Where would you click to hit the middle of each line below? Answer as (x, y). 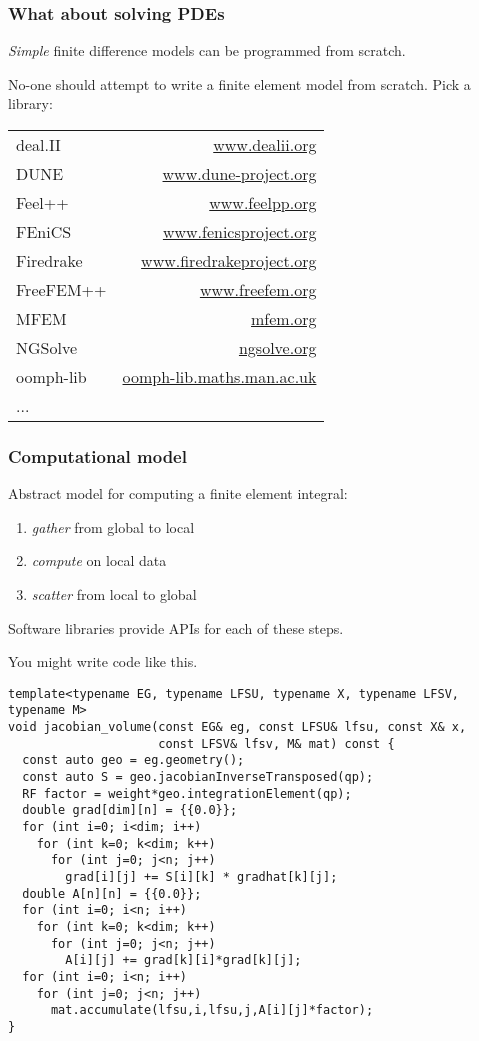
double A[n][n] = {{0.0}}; (112, 893)
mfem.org (284, 318)
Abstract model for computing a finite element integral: (178, 493)
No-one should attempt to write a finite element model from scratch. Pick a (239, 83)
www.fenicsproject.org (239, 231)
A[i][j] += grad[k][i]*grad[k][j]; (183, 960)
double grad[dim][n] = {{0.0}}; (130, 810)
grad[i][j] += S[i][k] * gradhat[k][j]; (201, 877)
